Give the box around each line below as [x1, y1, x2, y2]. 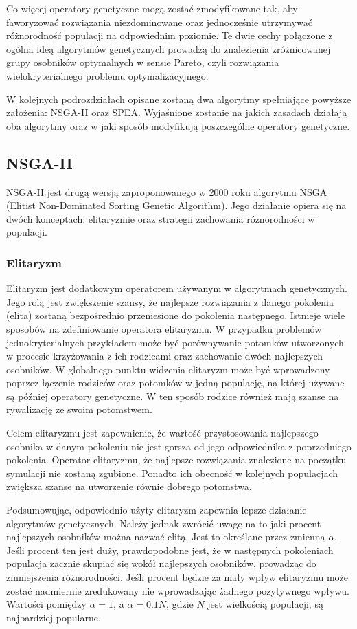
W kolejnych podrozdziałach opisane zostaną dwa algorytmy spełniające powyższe [6, 91, 352, 106]
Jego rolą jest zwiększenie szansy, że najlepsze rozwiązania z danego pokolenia [6, 294, 334, 309]
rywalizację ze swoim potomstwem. [6, 402, 152, 417]
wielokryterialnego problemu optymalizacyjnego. [6, 68, 209, 82]
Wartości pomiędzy [6, 597, 87, 611]
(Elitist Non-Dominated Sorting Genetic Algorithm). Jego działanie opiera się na [6, 198, 347, 212]
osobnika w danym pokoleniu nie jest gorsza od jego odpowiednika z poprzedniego [6, 439, 352, 453]
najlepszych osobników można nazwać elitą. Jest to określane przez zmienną [6, 529, 325, 544]
